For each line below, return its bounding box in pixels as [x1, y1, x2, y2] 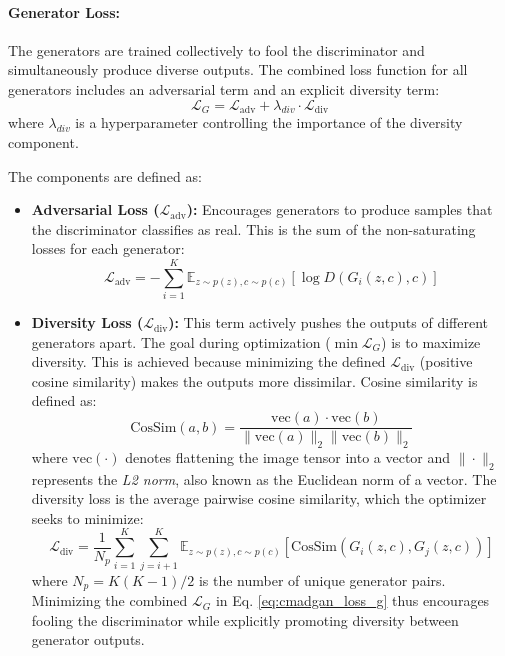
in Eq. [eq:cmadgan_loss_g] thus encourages [215, 590, 490, 611]
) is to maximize [381, 331, 481, 352]
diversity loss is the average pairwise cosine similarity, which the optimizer [31, 488, 487, 509]
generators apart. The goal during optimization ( [31, 331, 331, 352]
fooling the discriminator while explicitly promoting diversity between [31, 609, 459, 630]
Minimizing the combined [31, 590, 188, 611]
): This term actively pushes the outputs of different [168, 312, 489, 333]
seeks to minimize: [31, 507, 144, 528]
